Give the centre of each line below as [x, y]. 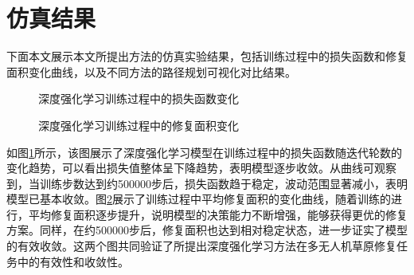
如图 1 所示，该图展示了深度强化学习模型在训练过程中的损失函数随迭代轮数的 [204, 152]
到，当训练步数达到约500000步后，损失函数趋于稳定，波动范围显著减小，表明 [207, 183]
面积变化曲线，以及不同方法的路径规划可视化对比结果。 [151, 71]
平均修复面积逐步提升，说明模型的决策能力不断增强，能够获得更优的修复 [218, 214]
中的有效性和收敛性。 [73, 261]
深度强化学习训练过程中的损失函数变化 [139, 98]
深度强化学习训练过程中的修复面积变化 [139, 125]
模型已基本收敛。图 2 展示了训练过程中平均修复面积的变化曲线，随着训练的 [199, 199]
